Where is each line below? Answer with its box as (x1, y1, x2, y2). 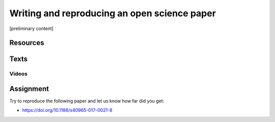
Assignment (9, 84, 49, 93)
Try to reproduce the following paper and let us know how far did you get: (9, 98, 164, 104)
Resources (9, 39, 44, 47)
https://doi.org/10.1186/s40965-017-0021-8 (22, 107, 113, 113)
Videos (9, 70, 28, 77)
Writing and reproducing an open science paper (9, 8, 216, 19)
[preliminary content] (9, 25, 53, 32)
